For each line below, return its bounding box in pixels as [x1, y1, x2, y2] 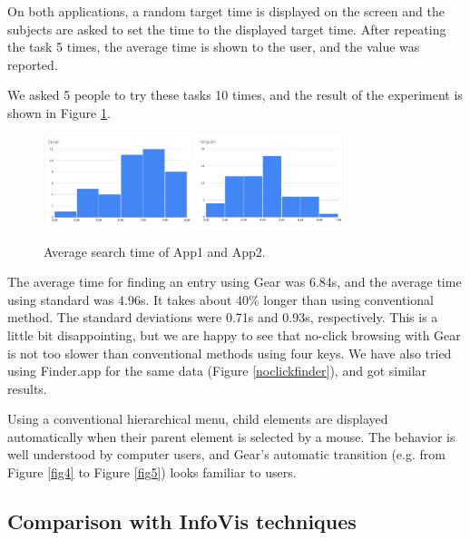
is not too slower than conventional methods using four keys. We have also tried [7, 343, 452, 362]
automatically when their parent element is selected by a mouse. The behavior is [7, 427, 455, 446]
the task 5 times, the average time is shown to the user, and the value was [7, 37, 420, 56]
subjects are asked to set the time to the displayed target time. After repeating [7, 19, 446, 38]
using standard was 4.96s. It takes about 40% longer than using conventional [7, 290, 434, 309]
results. [7, 378, 47, 398]
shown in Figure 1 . [7, 103, 111, 122]
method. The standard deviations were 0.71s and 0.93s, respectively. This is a [7, 308, 438, 327]
